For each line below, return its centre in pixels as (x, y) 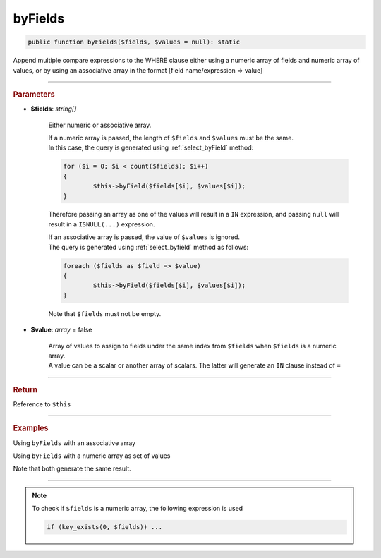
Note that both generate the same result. (72, 468)
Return (25, 389)
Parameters (34, 94)
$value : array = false (61, 330)
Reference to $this (42, 404)
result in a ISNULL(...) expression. (102, 224)
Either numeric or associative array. (100, 125)
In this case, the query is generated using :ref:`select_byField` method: (151, 147)
